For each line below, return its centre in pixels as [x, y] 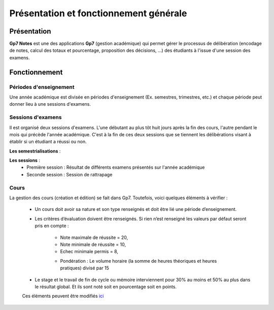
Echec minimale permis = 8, [89, 252]
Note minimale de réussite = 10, [93, 244]
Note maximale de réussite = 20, [94, 237]
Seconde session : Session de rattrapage [70, 174]
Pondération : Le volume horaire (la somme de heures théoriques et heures [139, 261]
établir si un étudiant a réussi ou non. [48, 142]
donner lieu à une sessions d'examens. [50, 104]
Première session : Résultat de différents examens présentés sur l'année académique [116, 167]
